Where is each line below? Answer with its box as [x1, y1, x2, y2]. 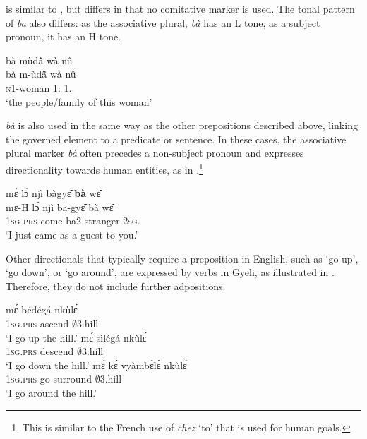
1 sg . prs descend [6, 344, 74, 359]
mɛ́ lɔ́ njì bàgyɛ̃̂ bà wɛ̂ [6, 186, 101, 200]
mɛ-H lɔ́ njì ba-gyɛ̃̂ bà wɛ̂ [6, 199, 114, 214]
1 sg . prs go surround [6, 371, 92, 386]
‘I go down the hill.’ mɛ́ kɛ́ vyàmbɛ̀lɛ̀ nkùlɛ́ [6, 357, 187, 372]
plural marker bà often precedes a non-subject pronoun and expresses [6, 145, 304, 160]
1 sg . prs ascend [6, 315, 69, 330]
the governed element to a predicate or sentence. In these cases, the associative [6, 131, 347, 146]
